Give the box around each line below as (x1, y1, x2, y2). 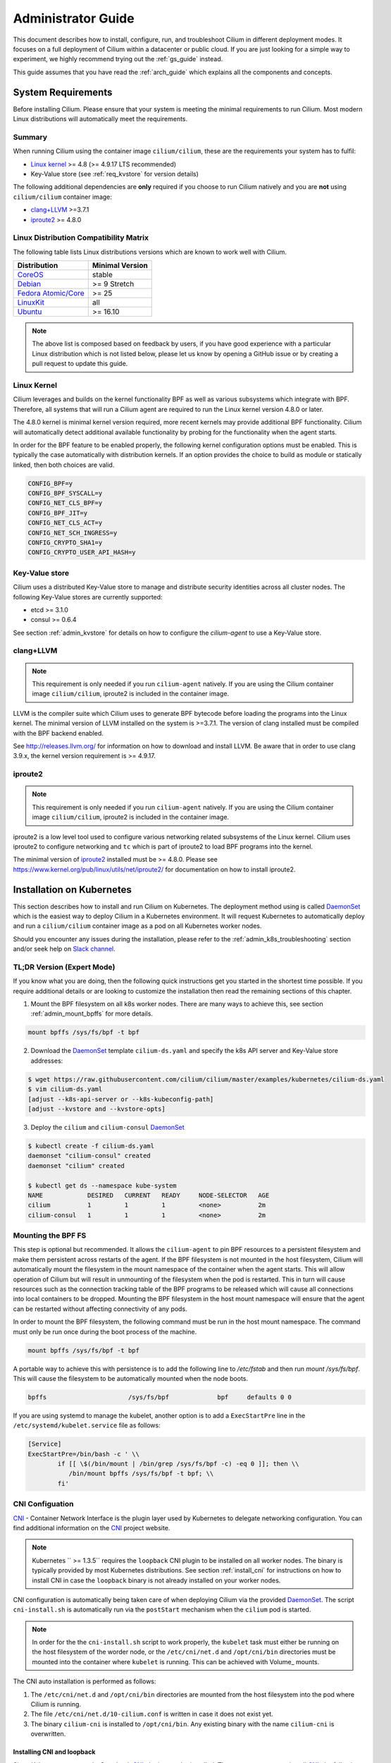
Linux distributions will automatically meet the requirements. (13, 115, 188, 123)
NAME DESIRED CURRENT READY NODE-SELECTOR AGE (27, 1191, 270, 1199)
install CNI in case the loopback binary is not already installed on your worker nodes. (32, 1576, 281, 1585)
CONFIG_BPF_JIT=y (27, 508, 88, 517)
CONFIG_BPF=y (27, 480, 73, 487)
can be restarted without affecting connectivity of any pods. (13, 1305, 187, 1313)
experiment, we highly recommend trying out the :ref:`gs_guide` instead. (13, 55, 223, 63)
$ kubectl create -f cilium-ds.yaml (27, 1142, 155, 1149)
